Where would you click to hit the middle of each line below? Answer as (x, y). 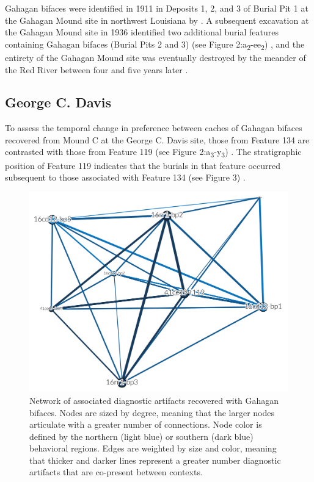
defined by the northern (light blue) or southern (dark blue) (141, 436)
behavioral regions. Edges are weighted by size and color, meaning (153, 448)
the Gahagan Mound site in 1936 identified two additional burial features (142, 32)
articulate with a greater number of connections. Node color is (146, 424)
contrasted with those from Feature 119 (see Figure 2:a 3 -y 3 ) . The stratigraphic (153, 153)
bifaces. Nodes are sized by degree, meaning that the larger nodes (152, 412)
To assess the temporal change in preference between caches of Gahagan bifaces (154, 128)
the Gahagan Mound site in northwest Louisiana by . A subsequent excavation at (157, 20)
